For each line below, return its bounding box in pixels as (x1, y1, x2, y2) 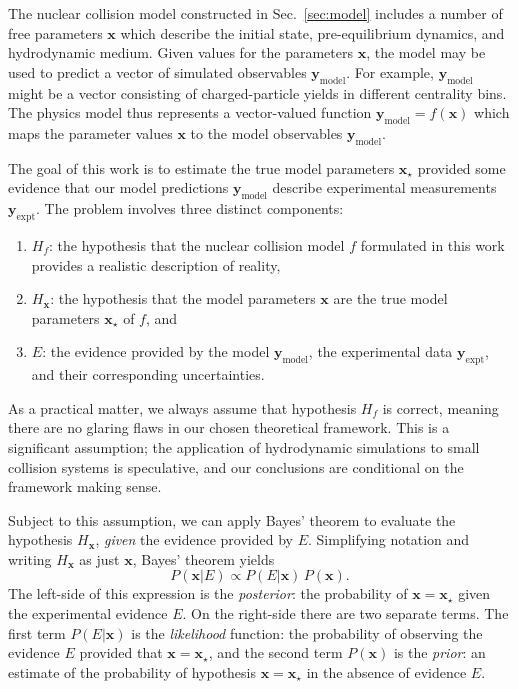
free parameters (8, 22, 103, 43)
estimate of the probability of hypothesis (8, 661, 257, 682)
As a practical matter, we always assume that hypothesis (8, 397, 357, 418)
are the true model (333, 288, 448, 309)
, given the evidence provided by (95, 529, 293, 550)
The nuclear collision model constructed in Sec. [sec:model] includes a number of (8, 3, 503, 23)
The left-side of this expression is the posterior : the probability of (8, 583, 408, 604)
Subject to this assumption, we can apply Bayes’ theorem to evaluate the (8, 509, 456, 530)
